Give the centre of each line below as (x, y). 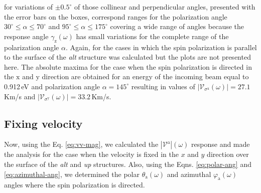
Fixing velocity (43, 123)
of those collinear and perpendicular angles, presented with (165, 7)
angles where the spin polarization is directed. (75, 185)
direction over (228, 154)
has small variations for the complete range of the (152, 36)
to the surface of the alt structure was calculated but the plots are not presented (127, 57)
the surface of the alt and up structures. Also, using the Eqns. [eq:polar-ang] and (128, 164)
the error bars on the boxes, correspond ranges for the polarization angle (116, 16)
